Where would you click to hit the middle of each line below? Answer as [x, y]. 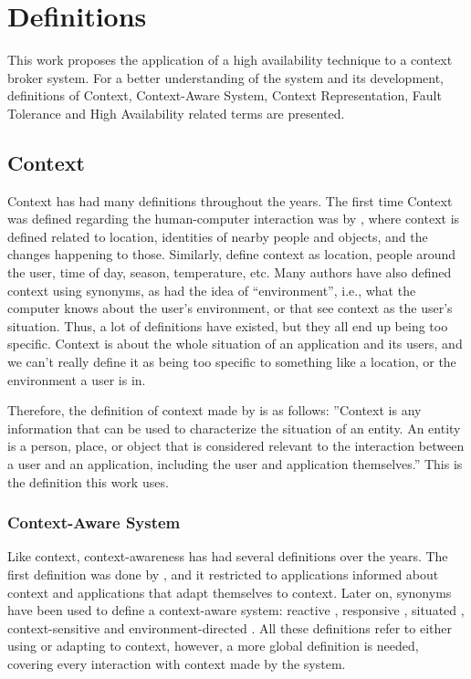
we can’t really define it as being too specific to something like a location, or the [232, 362]
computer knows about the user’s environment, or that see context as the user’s [230, 308]
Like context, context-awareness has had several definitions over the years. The [228, 556]
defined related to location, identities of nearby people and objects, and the [218, 236]
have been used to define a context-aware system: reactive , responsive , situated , [236, 610]
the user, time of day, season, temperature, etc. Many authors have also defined [230, 272]
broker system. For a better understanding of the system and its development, [226, 77]
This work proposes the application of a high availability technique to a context [230, 60]
